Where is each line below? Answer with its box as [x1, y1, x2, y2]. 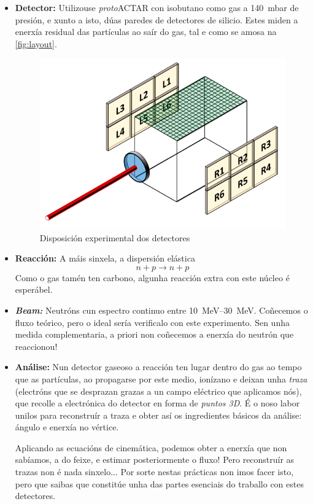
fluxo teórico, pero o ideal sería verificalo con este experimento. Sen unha [15, 316, 290, 328]
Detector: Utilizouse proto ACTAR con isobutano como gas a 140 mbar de [15, 1, 299, 14]
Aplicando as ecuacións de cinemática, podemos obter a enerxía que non [15, 441, 287, 454]
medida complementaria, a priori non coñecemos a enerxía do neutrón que [15, 328, 294, 341]
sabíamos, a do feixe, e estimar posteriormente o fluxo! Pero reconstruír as [15, 453, 295, 466]
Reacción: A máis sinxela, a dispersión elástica [15, 252, 195, 265]
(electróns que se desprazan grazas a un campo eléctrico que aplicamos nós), [15, 384, 302, 397]
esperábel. [15, 283, 53, 296]
